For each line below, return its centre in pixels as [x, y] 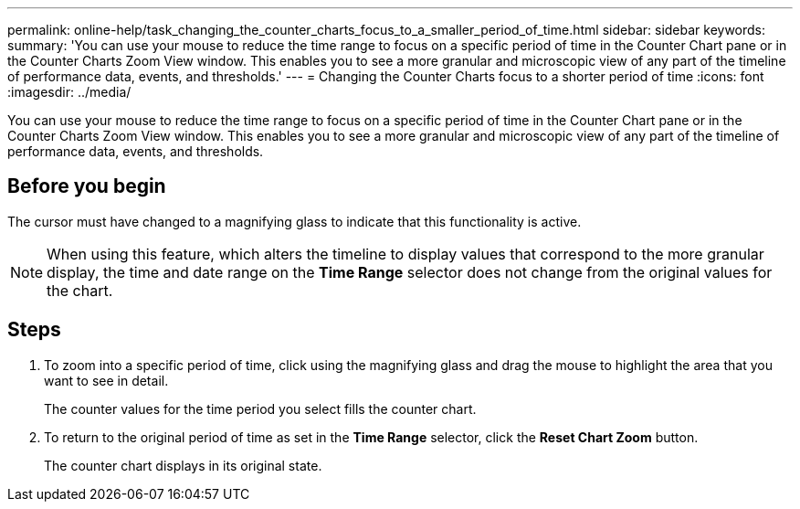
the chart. [80, 290]
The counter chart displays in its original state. [183, 465]
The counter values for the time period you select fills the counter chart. [260, 408]
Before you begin [87, 186]
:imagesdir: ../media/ [69, 92]
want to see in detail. [106, 380]
